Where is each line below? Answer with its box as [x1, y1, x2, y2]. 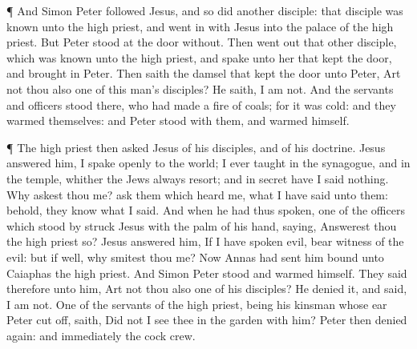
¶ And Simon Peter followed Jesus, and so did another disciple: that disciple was [6, 2, 403, 18]
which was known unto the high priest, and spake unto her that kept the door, [6, 49, 392, 66]
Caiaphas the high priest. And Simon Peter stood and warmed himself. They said [6, 264, 407, 281]
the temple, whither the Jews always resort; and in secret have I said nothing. [6, 170, 389, 187]
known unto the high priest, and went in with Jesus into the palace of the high [6, 18, 394, 34]
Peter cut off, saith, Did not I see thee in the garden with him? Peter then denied [6, 311, 407, 328]
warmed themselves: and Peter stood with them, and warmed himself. [6, 112, 350, 129]
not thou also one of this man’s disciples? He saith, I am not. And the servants [6, 80, 394, 97]
